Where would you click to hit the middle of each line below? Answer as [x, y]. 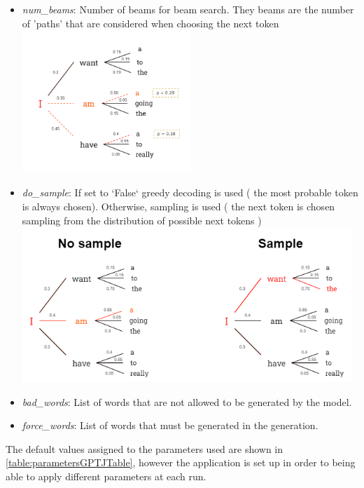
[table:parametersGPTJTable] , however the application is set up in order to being [181, 462]
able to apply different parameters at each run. [106, 476]
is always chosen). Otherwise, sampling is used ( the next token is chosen [178, 206]
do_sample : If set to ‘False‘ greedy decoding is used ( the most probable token [190, 192]
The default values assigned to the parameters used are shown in [145, 448]
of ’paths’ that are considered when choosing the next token [150, 23]
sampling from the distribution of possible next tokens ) [142, 220]
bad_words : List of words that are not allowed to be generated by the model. [187, 401]
